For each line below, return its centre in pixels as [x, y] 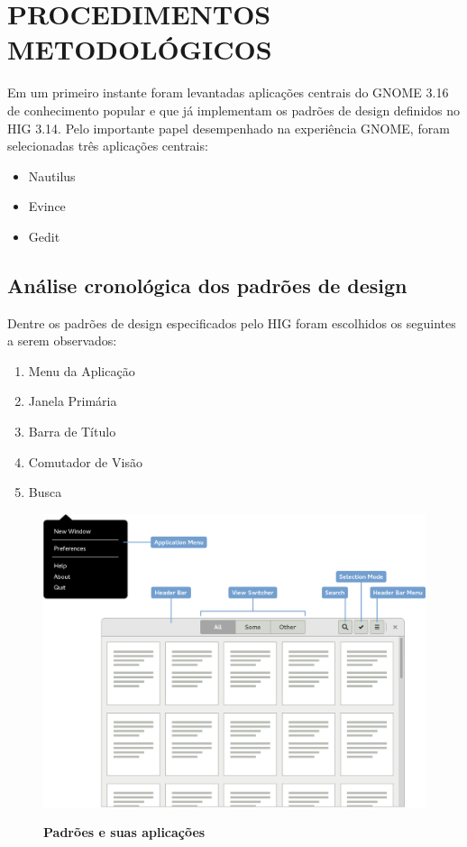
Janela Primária [73, 401]
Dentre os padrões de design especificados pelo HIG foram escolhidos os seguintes [232, 322]
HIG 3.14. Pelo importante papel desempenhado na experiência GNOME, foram [229, 128]
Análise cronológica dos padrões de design [207, 285]
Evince [47, 206]
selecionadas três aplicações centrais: [108, 146]
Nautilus [52, 175]
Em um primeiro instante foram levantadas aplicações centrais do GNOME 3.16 [228, 92]
